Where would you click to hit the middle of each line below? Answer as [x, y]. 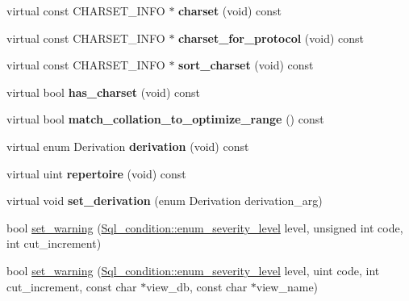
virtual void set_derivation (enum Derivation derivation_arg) [165, 201]
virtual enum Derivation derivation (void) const [128, 146]
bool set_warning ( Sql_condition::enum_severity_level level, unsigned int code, [205, 227]
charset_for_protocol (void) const [271, 38]
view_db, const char [197, 286]
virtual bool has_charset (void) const [103, 92]
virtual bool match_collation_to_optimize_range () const [165, 119]
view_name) [287, 286]
